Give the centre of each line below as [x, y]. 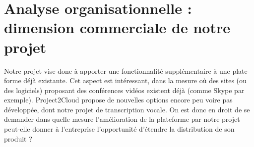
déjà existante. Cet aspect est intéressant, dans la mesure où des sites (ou [135, 80]
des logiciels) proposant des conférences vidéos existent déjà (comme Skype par [124, 90]
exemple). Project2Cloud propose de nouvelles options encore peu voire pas [118, 100]
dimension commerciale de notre [117, 27]
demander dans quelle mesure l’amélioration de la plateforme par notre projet [122, 119]
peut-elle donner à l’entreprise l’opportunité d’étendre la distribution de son [119, 129]
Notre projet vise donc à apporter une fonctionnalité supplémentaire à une [117, 71]
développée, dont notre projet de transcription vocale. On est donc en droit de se [127, 109]
